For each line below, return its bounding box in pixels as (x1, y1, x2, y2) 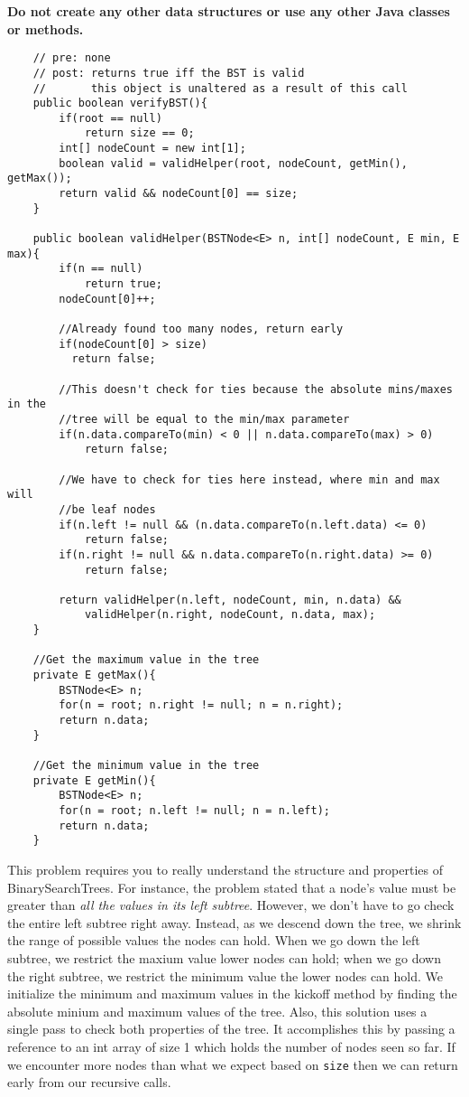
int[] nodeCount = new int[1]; (59, 142, 246, 155)
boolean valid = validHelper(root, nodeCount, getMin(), (59, 156, 408, 170)
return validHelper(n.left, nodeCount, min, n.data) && (59, 593, 401, 606)
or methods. (7, 19, 84, 38)
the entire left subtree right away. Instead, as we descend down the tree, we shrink (7, 913, 462, 932)
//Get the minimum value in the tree (32, 759, 260, 773)
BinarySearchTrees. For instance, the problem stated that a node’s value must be (7, 877, 456, 896)
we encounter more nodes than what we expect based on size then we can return (7, 1055, 458, 1074)
